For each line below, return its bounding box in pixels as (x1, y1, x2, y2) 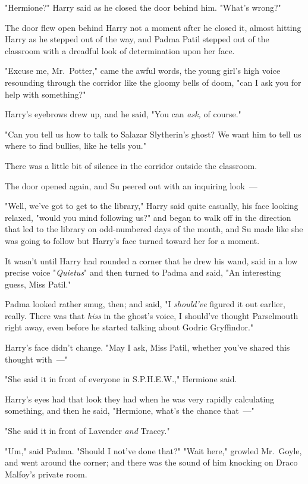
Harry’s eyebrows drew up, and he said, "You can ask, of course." (5, 108, 241, 120)
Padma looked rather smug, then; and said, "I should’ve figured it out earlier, (5, 298, 285, 310)
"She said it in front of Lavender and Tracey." (5, 424, 170, 437)
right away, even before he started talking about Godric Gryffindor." (5, 321, 254, 333)
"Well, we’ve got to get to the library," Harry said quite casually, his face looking (5, 199, 298, 212)
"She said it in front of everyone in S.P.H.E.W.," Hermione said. (5, 373, 237, 385)
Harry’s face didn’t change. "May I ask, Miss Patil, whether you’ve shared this (5, 341, 290, 354)
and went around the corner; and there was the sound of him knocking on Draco (5, 456, 298, 469)
